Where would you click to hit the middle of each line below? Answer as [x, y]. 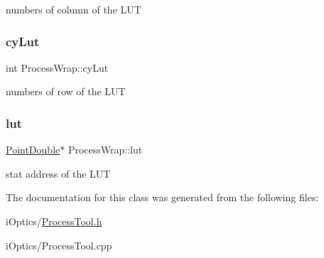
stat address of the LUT [58, 173]
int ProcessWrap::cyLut [57, 67]
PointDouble [33, 150]
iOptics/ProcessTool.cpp [59, 245]
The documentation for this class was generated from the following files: [162, 197]
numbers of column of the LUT [74, 9]
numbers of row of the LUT [66, 91]
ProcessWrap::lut [105, 150]
